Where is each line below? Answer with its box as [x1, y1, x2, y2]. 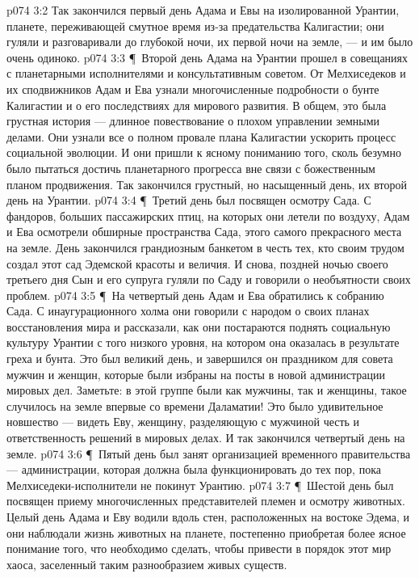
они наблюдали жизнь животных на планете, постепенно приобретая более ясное [6, 524, 406, 541]
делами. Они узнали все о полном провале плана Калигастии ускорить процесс [6, 128, 396, 145]
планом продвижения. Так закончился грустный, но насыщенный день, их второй [6, 175, 407, 192]
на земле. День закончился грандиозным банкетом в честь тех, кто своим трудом [6, 238, 404, 255]
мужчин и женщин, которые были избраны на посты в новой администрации [6, 365, 385, 382]
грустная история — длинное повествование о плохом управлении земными [6, 112, 379, 129]
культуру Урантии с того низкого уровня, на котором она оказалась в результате [6, 334, 400, 351]
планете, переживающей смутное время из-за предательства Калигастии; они [6, 17, 384, 34]
